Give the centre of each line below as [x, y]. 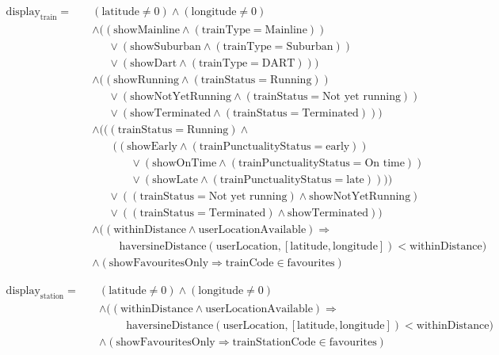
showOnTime [185, 164]
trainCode [249, 263]
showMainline [147, 30]
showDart [154, 63]
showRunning [146, 80]
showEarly [152, 147]
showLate [175, 180]
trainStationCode [274, 343]
